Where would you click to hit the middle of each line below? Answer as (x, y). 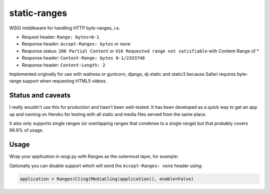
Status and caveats (40, 96)
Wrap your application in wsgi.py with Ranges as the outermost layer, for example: (94, 157)
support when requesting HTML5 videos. (65, 81)
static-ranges (38, 13)
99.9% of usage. (26, 130)
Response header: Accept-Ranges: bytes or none (76, 44)
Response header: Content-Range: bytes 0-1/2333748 (83, 58)
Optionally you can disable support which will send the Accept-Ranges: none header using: (106, 166)
